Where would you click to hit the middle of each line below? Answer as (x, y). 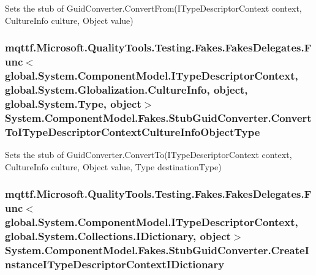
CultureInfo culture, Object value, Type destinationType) (113, 166)
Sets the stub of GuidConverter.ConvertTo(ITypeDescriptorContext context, (149, 154)
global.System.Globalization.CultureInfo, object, (126, 89)
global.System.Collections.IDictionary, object (118, 235)
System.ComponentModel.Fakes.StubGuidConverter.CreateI (157, 250)
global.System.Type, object (73, 103)
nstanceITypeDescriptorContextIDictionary (115, 264)
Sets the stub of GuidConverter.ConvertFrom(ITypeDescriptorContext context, (153, 8)
